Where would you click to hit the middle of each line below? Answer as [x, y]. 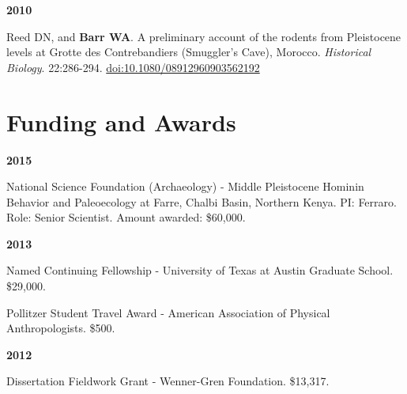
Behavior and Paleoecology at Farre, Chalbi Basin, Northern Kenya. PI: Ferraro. [202, 201]
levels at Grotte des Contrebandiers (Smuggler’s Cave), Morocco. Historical [189, 52]
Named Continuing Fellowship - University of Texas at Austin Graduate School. [200, 270]
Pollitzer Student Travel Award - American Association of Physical [168, 312]
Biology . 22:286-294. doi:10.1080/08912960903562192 [133, 67]
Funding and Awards [121, 121]
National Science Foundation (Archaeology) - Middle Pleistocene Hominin [185, 186]
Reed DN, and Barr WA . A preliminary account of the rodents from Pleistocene [204, 36]
